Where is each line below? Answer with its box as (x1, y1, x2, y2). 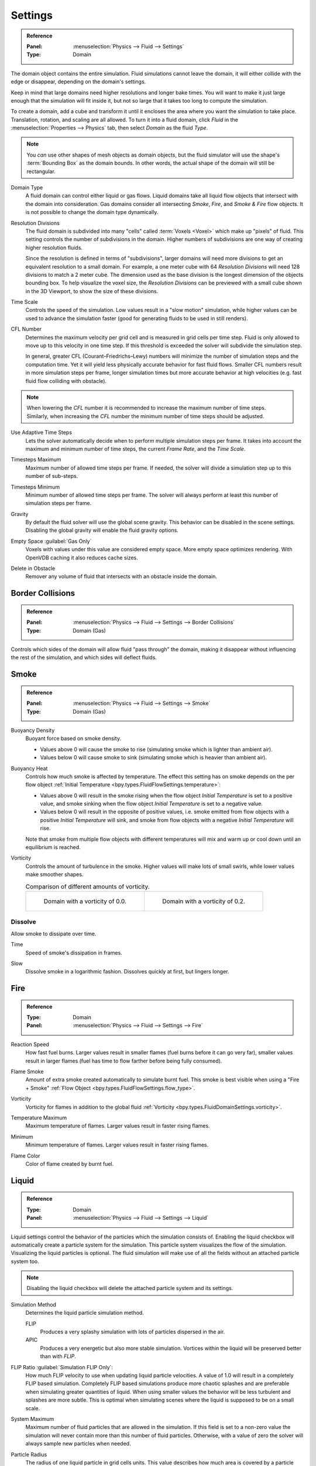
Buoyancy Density (11, 727, 55, 734)
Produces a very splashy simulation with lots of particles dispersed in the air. (40, 1328, 225, 1335)
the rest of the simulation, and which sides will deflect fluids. (11, 654, 157, 661)
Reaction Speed (11, 1041, 49, 1048)
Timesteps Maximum (11, 456, 61, 463)
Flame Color (11, 1152, 40, 1159)
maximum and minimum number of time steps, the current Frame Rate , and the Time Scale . (25, 445, 246, 452)
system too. (11, 1258, 39, 1265)
